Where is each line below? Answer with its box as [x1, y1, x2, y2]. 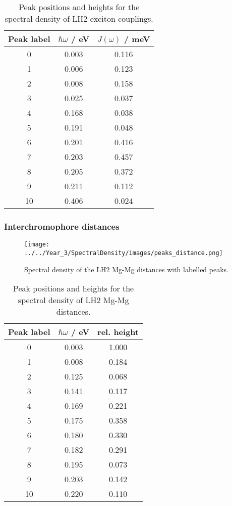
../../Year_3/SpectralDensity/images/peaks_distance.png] [24, 249, 223, 257]
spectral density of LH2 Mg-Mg [18, 294, 129, 306]
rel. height [97, 326, 139, 338]
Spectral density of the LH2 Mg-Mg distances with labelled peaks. [24, 264, 228, 274]
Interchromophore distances [4, 220, 120, 232]
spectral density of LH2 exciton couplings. [5, 13, 153, 24]
